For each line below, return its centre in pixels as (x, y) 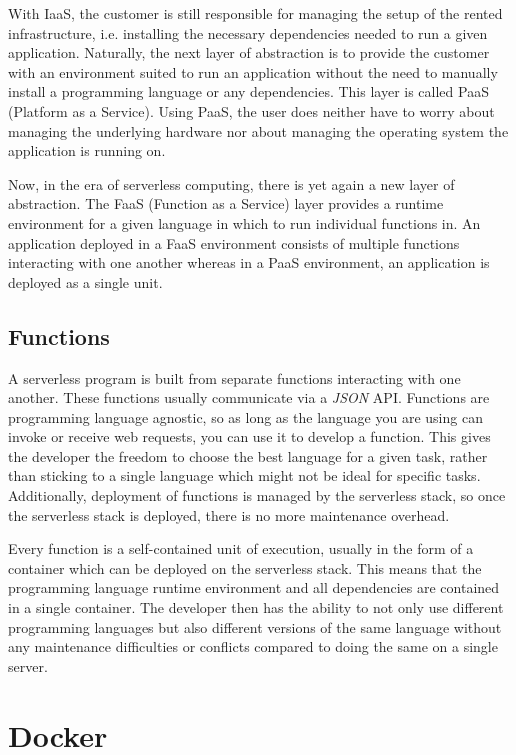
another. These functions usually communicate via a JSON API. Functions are (249, 397)
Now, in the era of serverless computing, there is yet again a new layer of (231, 183)
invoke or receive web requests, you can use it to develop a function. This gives (249, 436)
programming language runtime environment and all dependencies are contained (254, 587)
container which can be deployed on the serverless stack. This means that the (245, 567)
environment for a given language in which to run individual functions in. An (244, 222)
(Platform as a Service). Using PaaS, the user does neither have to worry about (251, 110)
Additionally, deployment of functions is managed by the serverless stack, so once (257, 495)
